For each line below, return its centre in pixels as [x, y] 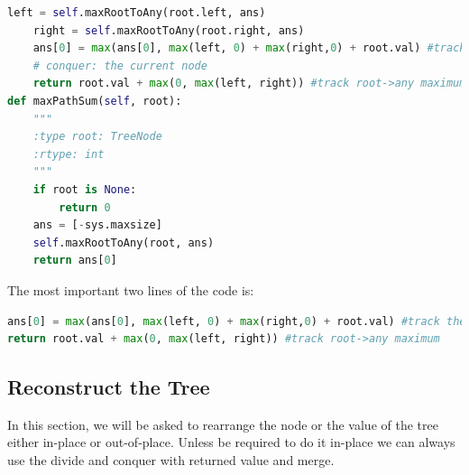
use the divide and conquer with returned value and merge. [171, 460]
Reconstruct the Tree [109, 387]
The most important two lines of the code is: [131, 289]
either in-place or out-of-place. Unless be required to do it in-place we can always [231, 442]
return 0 [85, 207]
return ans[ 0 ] [75, 261]
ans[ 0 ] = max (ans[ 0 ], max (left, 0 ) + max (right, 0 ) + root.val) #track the [237, 321]
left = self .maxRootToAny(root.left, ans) [137, 13]
